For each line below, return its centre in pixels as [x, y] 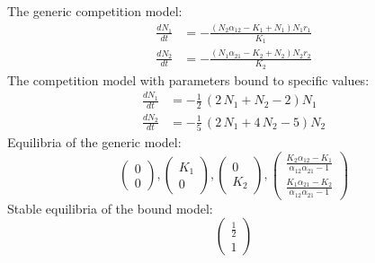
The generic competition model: [95, 11]
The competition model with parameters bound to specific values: [188, 79]
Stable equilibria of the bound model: [110, 208]
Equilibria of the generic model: [94, 141]
